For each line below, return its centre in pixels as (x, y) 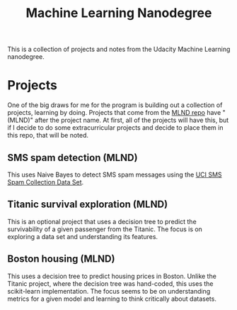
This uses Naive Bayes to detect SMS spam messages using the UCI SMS (115, 175)
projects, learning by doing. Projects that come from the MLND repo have (114, 113)
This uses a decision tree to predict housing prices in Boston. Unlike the (112, 276)
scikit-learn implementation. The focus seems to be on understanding (109, 291)
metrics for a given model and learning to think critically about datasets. (112, 299)
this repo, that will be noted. (48, 135)
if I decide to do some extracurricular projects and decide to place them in (115, 128)
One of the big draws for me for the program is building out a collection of (115, 105)
